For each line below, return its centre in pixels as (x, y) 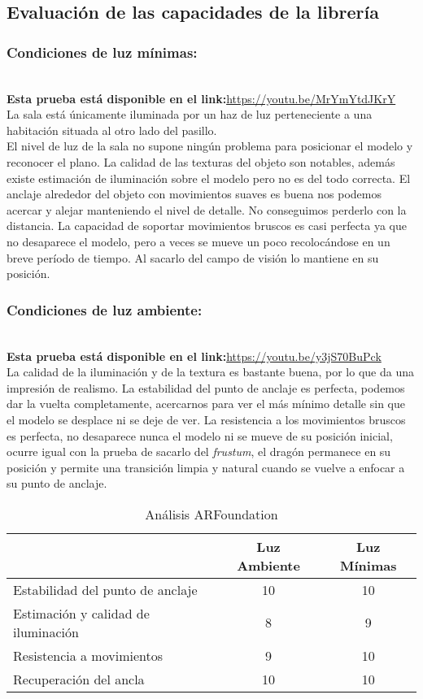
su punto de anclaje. (57, 483)
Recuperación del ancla (79, 679)
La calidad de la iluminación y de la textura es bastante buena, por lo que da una (210, 372)
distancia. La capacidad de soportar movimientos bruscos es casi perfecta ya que (207, 226)
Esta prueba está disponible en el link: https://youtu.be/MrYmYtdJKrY (201, 98)
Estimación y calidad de (81, 613)
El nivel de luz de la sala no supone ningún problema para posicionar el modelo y (210, 146)
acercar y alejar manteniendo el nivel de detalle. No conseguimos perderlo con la (207, 209)
